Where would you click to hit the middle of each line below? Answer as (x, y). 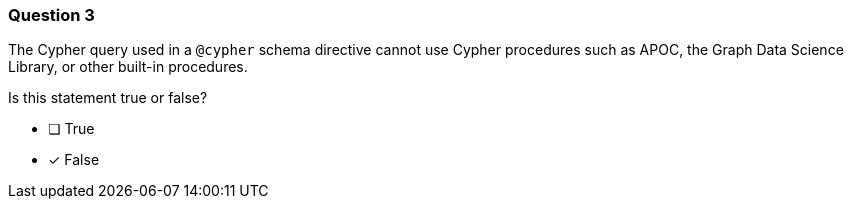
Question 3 (51, 15)
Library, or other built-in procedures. (128, 67)
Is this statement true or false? (108, 98)
